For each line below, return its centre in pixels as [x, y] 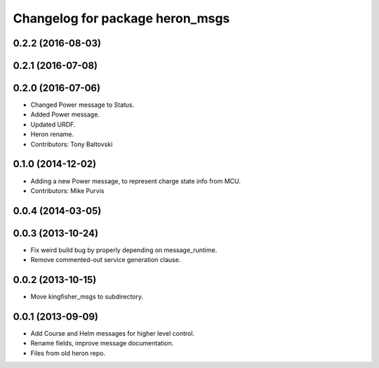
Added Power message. [65, 114]
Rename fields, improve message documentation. [102, 343]
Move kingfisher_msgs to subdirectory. [87, 297]
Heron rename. [52, 134]
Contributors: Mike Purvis [67, 190]
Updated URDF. [53, 124]
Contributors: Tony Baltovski [72, 144]
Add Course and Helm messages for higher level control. [113, 334]
